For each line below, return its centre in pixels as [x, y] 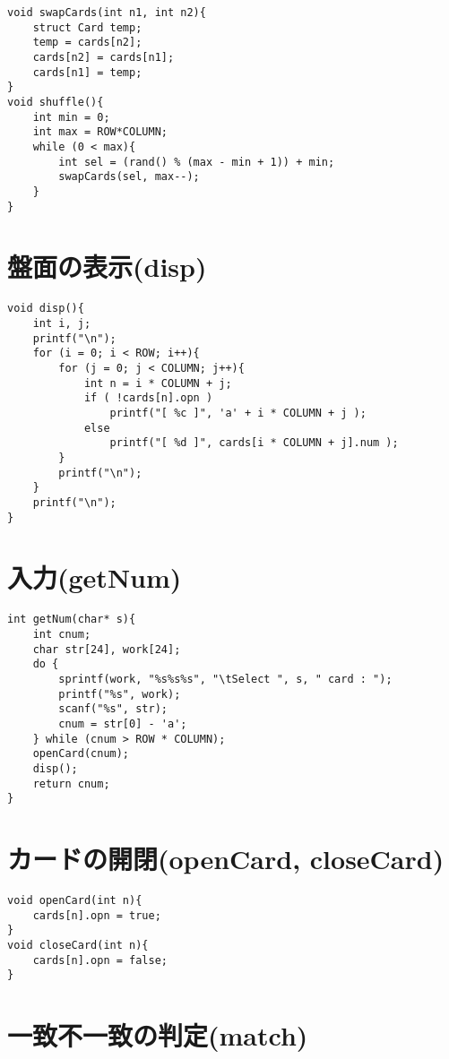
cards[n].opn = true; [97, 915]
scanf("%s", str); [113, 709]
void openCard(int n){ [75, 900]
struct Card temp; [87, 27]
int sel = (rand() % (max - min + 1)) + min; [197, 162]
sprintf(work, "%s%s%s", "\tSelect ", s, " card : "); [225, 679]
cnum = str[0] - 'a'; [123, 723]
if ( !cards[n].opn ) [148, 398]
